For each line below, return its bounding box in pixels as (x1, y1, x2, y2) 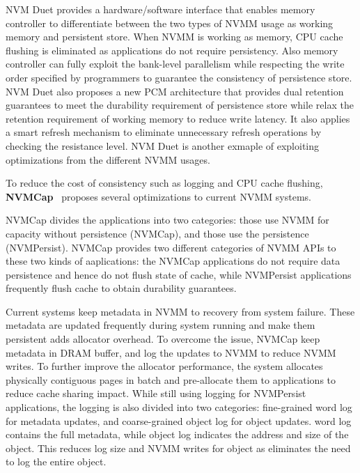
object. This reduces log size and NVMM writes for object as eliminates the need (6, 440, 351, 455)
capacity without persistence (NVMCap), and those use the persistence (6, 226, 309, 240)
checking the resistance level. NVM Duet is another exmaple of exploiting (6, 138, 320, 153)
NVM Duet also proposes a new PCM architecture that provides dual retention (6, 84, 344, 98)
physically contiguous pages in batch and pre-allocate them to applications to (6, 372, 336, 387)
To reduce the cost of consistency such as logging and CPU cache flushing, (6, 176, 323, 190)
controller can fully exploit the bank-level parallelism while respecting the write (6, 56, 345, 71)
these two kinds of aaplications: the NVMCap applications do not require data (6, 254, 341, 268)
